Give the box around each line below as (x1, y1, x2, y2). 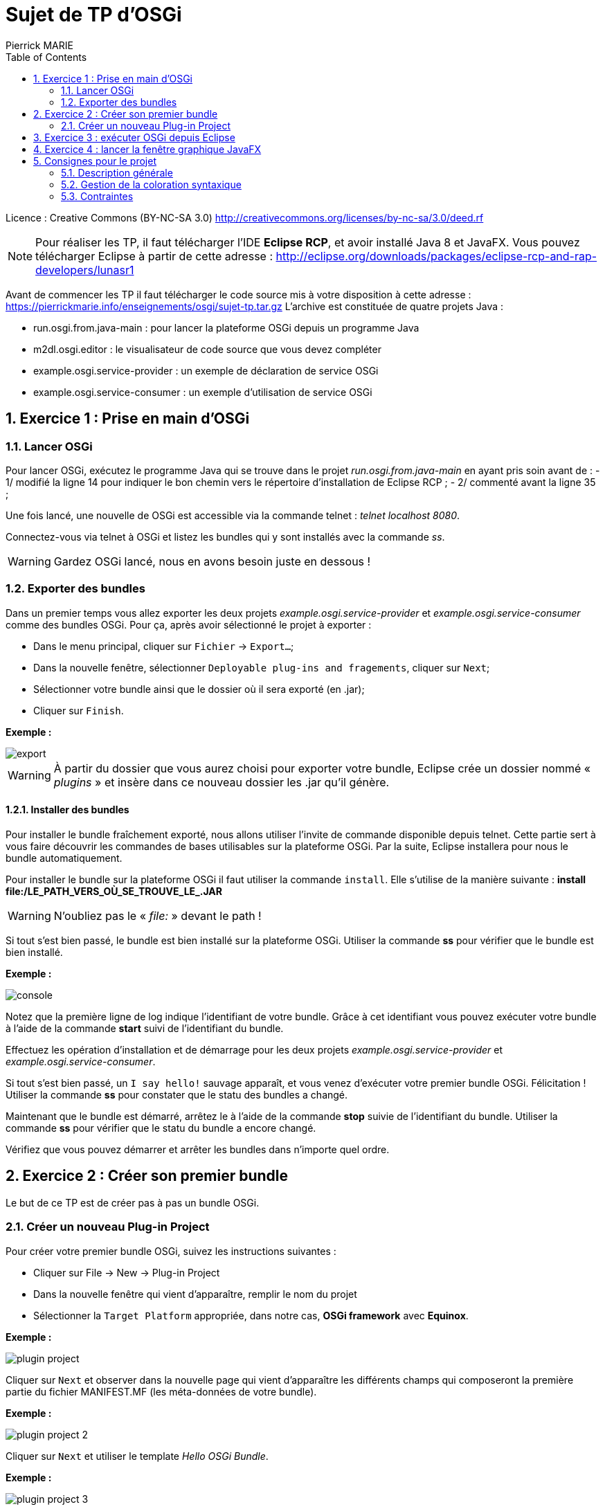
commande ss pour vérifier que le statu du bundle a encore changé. (6, 1121, 316, 1134)
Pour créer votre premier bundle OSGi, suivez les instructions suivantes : (6, 1245, 336, 1257)
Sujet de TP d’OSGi (6, 3, 182, 26)
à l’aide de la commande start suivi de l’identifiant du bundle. (6, 1022, 284, 1034)
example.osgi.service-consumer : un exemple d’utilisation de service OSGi (33, 386, 372, 398)
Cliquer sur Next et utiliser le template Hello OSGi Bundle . (6, 1449, 269, 1462)
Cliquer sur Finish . (33, 704, 124, 716)
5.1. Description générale (61, 166, 173, 179)
